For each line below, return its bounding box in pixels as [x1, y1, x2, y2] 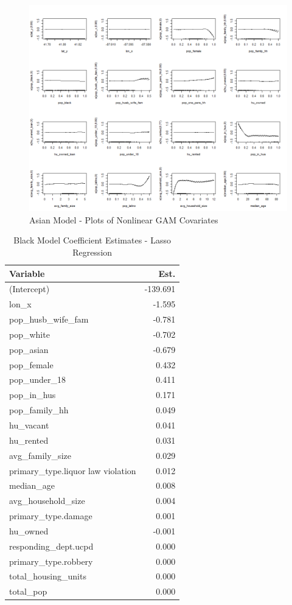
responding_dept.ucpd [9, 539, 94, 552]
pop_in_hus [9, 388, 56, 401]
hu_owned [9, 524, 49, 537]
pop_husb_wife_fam [9, 313, 89, 326]
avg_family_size [9, 449, 71, 461]
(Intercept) [9, 282, 50, 295]
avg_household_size [9, 494, 85, 507]
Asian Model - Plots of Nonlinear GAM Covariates [29, 213, 218, 226]
